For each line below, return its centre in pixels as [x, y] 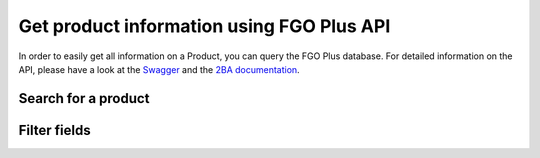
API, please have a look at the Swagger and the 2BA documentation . [159, 69]
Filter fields [54, 130]
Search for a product [84, 98]
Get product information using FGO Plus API [204, 26]
